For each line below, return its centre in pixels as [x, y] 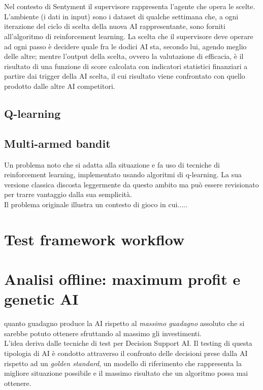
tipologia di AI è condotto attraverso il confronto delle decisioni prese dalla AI [126, 353]
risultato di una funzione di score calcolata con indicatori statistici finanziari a [126, 66]
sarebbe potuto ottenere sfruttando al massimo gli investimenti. [103, 333]
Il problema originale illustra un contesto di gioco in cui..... [96, 204]
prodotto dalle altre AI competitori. [60, 86]
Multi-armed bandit [57, 143]
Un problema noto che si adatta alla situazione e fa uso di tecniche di [112, 164]
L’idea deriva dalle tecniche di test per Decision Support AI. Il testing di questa [128, 343]
